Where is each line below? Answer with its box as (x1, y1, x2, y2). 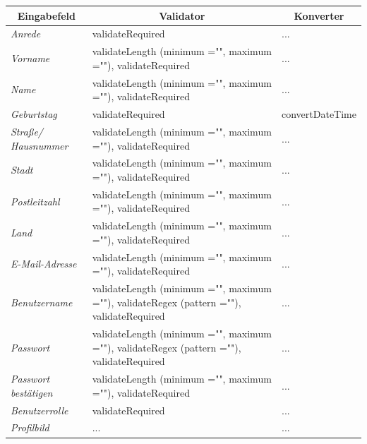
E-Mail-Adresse (11, 256, 77, 271)
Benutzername (11, 294, 73, 309)
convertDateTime (281, 107, 356, 121)
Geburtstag (11, 107, 57, 121)
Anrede (11, 26, 41, 41)
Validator (159, 8, 205, 23)
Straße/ (11, 124, 43, 138)
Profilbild (11, 420, 49, 435)
